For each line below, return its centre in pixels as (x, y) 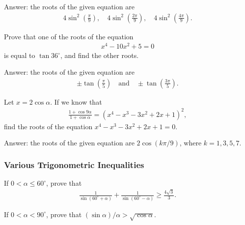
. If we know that (76, 101)
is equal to (20, 55)
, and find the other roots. (99, 55)
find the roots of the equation (48, 126)
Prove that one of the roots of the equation (69, 36)
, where (191, 143)
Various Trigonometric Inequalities (74, 164)
